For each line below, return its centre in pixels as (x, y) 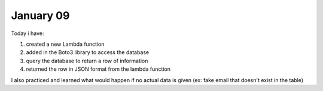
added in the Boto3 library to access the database (88, 52)
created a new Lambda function (65, 44)
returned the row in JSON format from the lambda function (98, 69)
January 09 (40, 15)
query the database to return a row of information (87, 61)
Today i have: (28, 33)
